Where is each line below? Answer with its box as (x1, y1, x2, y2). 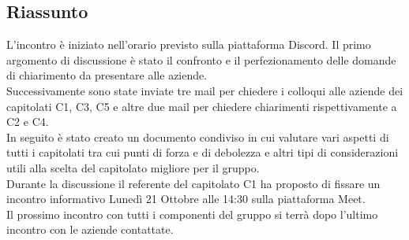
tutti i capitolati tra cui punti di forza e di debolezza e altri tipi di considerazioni (6, 144, 399, 161)
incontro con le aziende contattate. (6, 221, 174, 238)
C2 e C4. (6, 113, 49, 130)
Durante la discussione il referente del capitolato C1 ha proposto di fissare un (6, 175, 381, 191)
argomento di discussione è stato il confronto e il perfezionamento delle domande (6, 51, 396, 68)
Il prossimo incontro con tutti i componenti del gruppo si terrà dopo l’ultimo (6, 205, 378, 222)
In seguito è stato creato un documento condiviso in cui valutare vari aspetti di (6, 128, 389, 145)
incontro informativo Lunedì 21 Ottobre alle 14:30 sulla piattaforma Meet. (6, 190, 366, 207)
